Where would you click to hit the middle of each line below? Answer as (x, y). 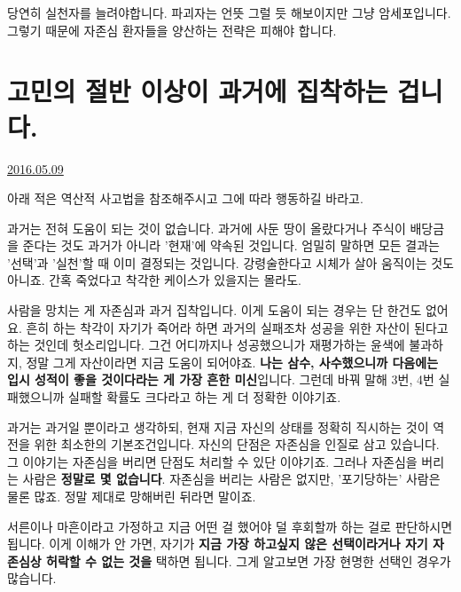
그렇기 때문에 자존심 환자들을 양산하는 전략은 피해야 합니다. (172, 30)
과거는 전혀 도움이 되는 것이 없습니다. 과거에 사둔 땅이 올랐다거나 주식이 (207, 228)
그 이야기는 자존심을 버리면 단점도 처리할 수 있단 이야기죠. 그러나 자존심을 (212, 461)
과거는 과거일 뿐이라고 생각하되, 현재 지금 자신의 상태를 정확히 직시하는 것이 (218, 426)
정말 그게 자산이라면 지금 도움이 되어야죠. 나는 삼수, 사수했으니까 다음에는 (232, 362)
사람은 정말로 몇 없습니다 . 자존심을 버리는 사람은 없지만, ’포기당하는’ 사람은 (231, 479)
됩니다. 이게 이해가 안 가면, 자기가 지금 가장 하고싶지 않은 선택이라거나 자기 (218, 544)
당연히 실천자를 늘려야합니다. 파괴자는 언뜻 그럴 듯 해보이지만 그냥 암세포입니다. (229, 12)
